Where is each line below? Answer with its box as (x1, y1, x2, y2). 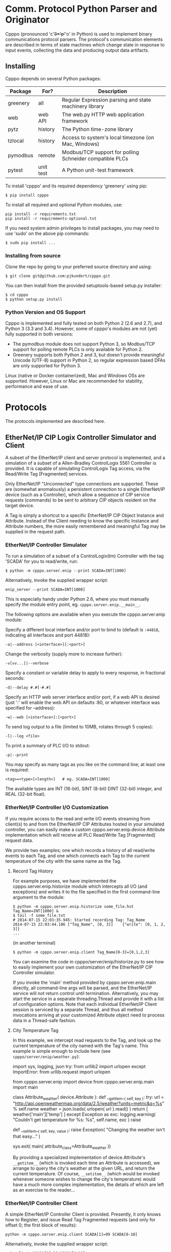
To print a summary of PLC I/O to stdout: (5, 743, 90, 749)
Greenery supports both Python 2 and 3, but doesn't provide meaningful (12, 352, 164, 358)
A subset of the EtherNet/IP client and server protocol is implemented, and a (5, 455, 165, 461)
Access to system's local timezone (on (62, 134, 154, 141)
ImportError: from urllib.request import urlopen (12, 1069, 111, 1075)
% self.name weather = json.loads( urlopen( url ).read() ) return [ (12, 1106, 149, 1112)
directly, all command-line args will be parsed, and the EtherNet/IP (12, 984, 152, 991)
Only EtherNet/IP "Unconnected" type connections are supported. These (5, 481, 159, 487)
